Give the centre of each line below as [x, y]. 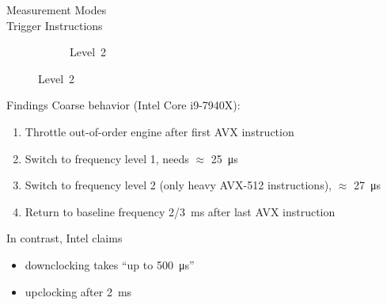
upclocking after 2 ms [78, 291]
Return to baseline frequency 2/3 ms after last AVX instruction [180, 211]
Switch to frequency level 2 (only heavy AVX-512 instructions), [178, 185]
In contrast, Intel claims [64, 238]
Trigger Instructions [55, 25]
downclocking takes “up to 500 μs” [110, 264]
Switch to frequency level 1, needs [107, 158]
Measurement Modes [57, 10]
